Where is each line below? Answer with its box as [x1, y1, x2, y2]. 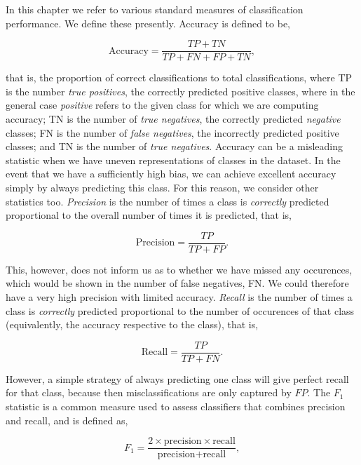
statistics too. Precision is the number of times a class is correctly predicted [6, 194, 329, 208]
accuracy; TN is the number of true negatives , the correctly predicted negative [6, 112, 341, 126]
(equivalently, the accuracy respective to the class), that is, [6, 317, 259, 332]
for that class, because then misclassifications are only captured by [6, 385, 292, 400]
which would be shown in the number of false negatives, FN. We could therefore [6, 276, 349, 290]
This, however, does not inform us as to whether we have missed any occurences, [6, 262, 353, 276]
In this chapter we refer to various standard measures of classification [6, 2, 304, 16]
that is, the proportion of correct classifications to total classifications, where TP [6, 70, 353, 85]
